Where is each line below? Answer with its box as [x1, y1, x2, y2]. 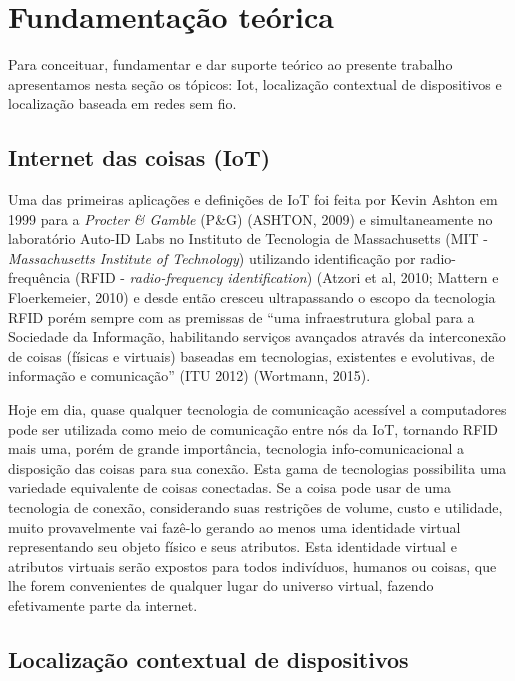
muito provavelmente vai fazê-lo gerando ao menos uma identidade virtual [8, 516, 461, 537]
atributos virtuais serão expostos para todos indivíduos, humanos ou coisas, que [8, 555, 497, 576]
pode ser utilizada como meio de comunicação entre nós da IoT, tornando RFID [8, 418, 499, 439]
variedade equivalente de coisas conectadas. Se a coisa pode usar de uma [8, 477, 451, 498]
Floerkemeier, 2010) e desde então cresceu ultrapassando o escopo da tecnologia [8, 287, 496, 308]
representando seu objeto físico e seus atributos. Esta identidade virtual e [8, 536, 457, 557]
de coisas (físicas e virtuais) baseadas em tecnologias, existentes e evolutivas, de [8, 345, 495, 366]
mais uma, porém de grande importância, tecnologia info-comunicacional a [8, 438, 464, 459]
